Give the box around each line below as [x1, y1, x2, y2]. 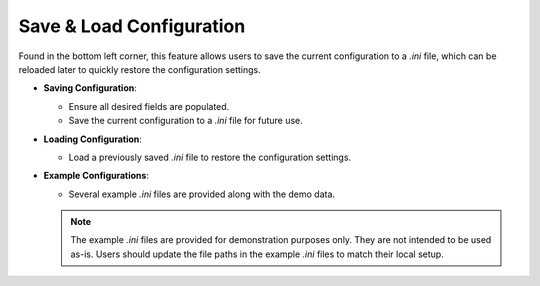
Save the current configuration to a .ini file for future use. [68, 115, 304, 127]
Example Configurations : [43, 170, 150, 182]
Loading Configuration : [43, 133, 142, 145]
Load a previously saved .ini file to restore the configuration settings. [68, 151, 352, 163]
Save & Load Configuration [18, 15, 246, 37]
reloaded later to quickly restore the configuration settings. [18, 63, 261, 75]
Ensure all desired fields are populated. [68, 100, 230, 112]
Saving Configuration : [43, 82, 137, 94]
